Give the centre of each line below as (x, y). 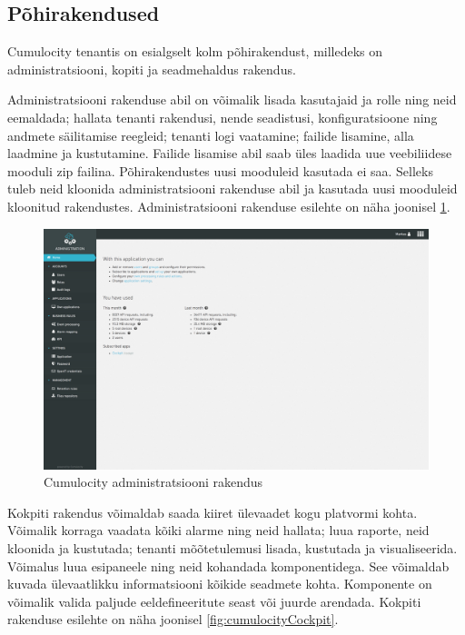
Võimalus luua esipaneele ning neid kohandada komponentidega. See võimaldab (228, 566)
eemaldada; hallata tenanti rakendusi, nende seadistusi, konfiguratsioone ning (223, 117)
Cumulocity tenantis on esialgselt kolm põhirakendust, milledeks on (195, 51)
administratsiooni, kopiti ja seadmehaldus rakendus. (152, 69)
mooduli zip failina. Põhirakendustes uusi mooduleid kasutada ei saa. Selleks (220, 170)
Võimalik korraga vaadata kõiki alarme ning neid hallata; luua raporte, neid (218, 530)
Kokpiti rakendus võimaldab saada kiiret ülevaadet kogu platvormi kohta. (213, 512)
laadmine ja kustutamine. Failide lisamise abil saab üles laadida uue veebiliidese (230, 153)
